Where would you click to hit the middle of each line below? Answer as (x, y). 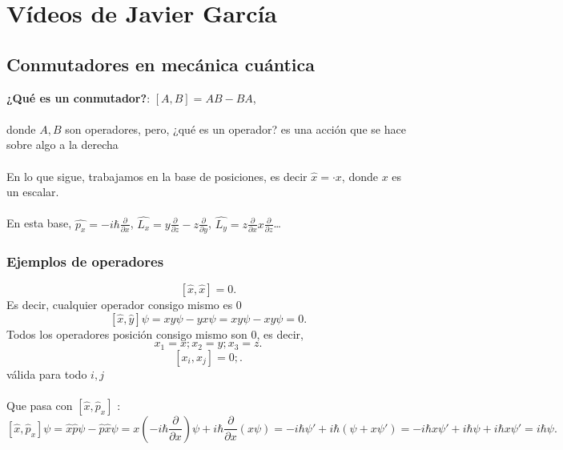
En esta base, (39, 223)
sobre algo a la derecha (62, 145)
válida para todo (47, 374)
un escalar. (33, 192)
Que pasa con (40, 405)
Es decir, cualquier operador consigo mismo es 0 (124, 305)
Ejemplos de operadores (85, 261)
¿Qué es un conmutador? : (78, 97)
